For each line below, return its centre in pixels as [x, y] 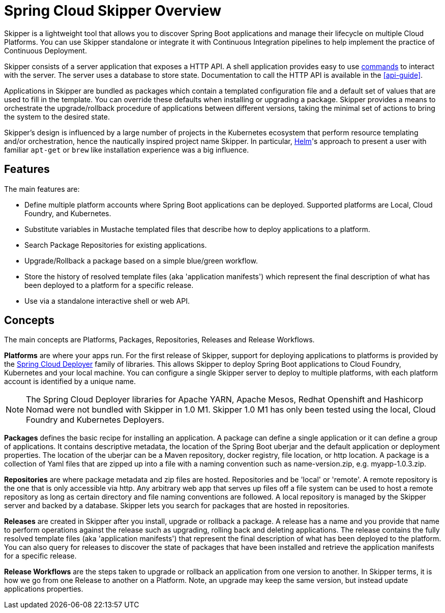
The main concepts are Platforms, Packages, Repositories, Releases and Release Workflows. [159, 340]
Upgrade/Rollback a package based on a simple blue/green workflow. [141, 260]
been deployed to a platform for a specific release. [109, 285]
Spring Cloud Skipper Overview [113, 11]
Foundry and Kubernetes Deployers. [95, 420]
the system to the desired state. [57, 116]
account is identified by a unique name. [70, 382]
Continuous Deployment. [46, 50]
